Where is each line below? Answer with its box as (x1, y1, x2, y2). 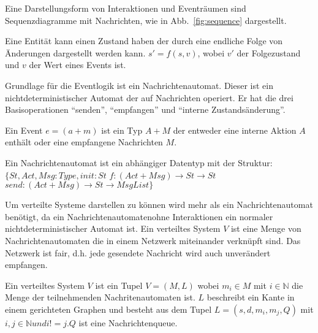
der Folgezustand (237, 46, 301, 59)
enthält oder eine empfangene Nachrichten (5, 136, 163, 148)
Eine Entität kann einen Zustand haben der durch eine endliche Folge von (5, 34, 283, 47)
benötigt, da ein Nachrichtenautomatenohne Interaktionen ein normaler (5, 210, 273, 223)
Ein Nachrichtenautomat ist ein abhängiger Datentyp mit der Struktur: (5, 156, 273, 169)
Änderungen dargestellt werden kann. (5, 46, 146, 59)
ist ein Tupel (95, 278, 143, 291)
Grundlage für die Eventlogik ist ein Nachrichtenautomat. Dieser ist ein (5, 78, 274, 91)
